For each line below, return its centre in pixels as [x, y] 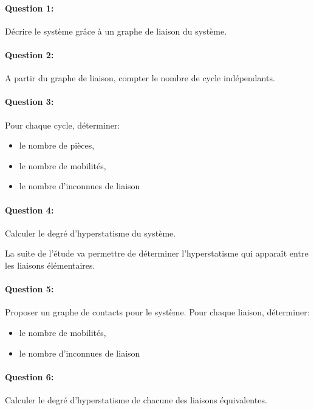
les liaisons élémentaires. [50, 265]
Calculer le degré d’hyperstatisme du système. [90, 233]
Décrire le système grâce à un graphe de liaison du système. [116, 31]
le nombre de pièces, [57, 145]
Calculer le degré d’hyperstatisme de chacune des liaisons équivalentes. [136, 399]
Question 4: [29, 210]
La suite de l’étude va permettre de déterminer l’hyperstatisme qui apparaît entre [157, 253]
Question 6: [29, 376]
